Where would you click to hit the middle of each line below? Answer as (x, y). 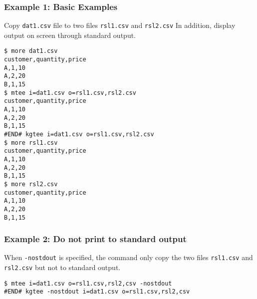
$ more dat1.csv (31, 51)
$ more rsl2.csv (31, 184)
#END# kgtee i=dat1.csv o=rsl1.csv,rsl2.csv (79, 135)
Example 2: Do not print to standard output (95, 239)
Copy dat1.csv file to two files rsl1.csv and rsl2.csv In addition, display (120, 25)
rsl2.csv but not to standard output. (62, 267)
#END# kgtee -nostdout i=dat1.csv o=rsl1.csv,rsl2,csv (97, 292)
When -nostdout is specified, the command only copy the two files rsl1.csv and (128, 257)
